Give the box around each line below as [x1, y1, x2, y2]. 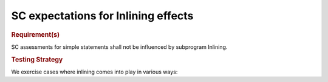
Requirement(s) [11, 30, 60, 39]
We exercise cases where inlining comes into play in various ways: [11, 68, 178, 75]
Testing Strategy [11, 55, 63, 63]
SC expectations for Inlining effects [11, 9, 194, 22]
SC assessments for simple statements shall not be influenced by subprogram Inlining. [11, 43, 228, 51]
